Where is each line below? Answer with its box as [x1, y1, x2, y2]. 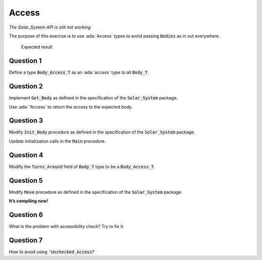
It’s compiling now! [9, 198, 49, 204]
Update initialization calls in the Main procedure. [9, 138, 106, 144]
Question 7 [9, 236, 43, 244]
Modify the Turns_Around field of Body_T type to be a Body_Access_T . [9, 163, 155, 169]
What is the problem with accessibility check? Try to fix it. [9, 223, 125, 229]
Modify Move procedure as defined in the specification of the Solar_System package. [9, 189, 182, 195]
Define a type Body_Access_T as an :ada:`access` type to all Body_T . [9, 69, 149, 75]
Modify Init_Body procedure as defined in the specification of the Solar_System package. [9, 129, 196, 135]
